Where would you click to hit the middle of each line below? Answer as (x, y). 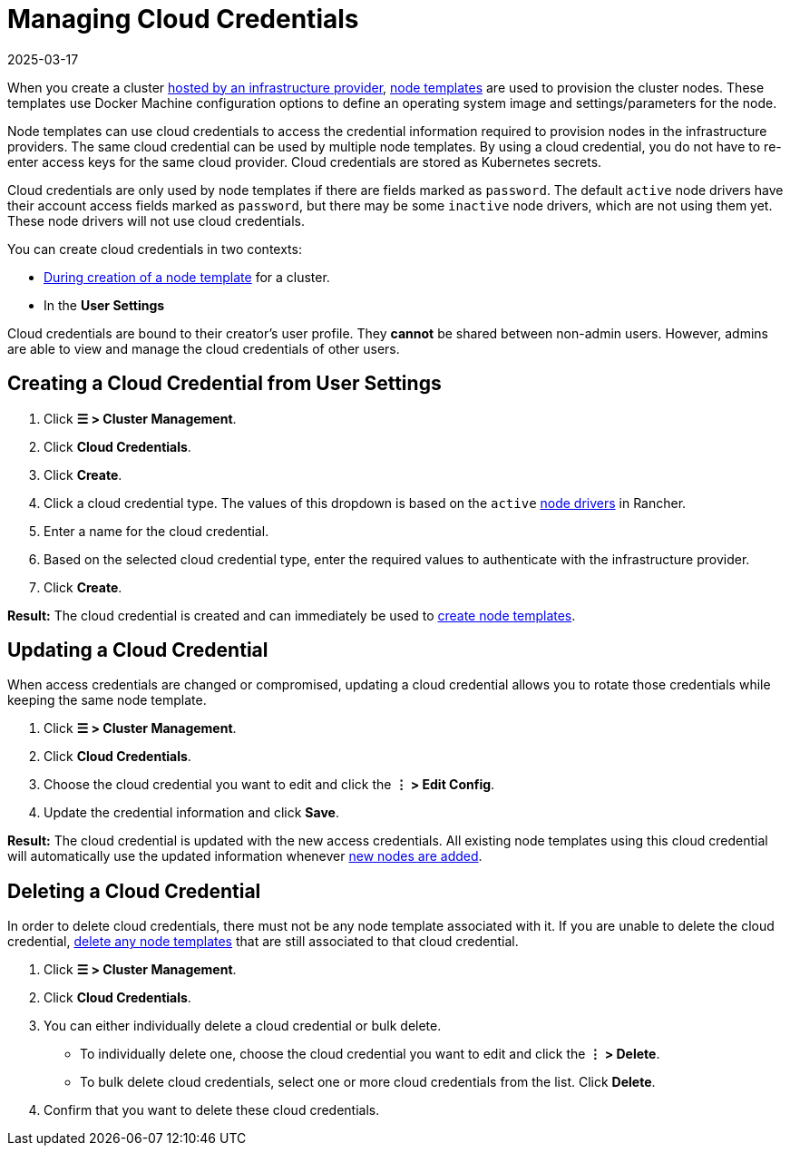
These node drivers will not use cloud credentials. (156, 220)
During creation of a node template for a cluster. (187, 277)
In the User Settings (104, 305)
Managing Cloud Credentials (183, 19)
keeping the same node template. (107, 700)
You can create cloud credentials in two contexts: (155, 249)
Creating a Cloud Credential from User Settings (224, 384)
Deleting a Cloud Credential (134, 891)
